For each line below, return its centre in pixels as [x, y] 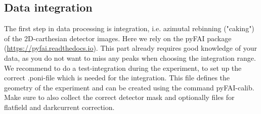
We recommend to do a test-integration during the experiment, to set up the [123, 68]
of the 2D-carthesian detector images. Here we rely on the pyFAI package [118, 38]
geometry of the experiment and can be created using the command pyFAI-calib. [129, 87]
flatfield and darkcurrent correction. [59, 107]
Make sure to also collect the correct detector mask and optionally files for [119, 97]
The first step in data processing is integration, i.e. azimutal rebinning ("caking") [129, 28]
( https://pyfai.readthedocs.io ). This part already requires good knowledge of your [130, 48]
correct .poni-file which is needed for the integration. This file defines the [117, 78]
